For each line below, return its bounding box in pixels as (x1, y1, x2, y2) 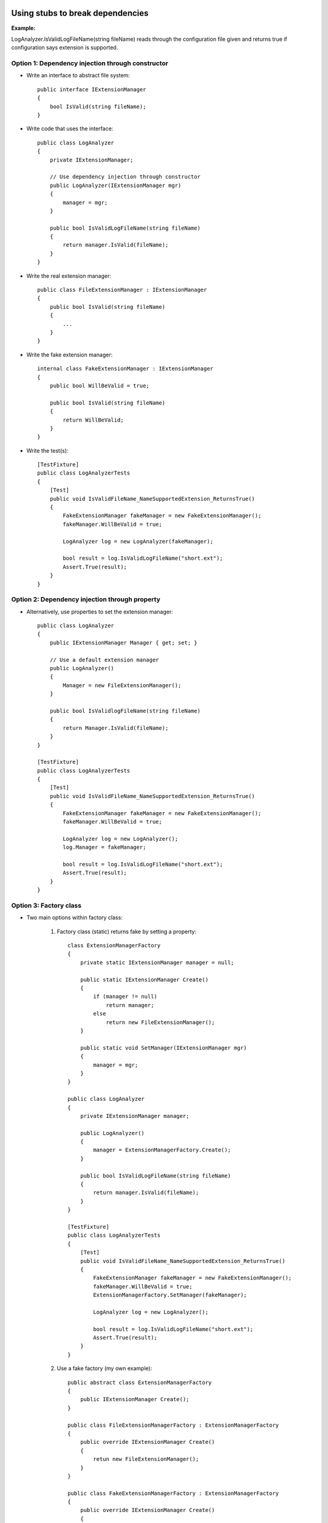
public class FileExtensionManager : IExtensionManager (37, 286, 207, 294)
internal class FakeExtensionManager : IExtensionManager (37, 366, 214, 372)
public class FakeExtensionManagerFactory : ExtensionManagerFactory (67, 1489, 279, 1497)
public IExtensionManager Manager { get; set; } (49, 639, 197, 646)
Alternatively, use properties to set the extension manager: (26, 608, 173, 615)
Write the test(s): (26, 447, 69, 454)
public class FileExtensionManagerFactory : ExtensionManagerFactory (67, 1421, 279, 1429)
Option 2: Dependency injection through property (11, 595, 161, 604)
